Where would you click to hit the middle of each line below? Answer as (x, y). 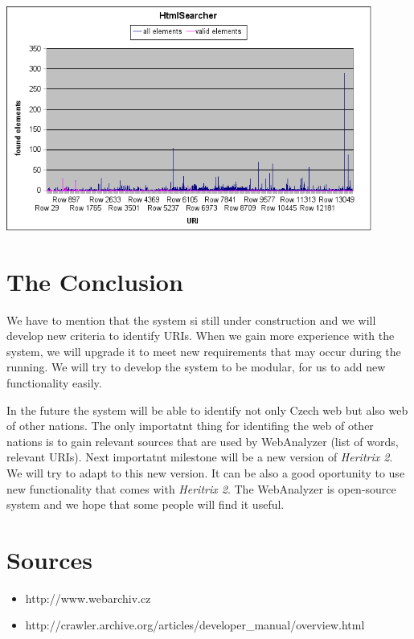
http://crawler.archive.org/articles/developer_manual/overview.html (195, 625)
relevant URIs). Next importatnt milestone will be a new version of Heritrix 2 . (200, 457)
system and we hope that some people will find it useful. (146, 504)
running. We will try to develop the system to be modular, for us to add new (196, 367)
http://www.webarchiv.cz (88, 598)
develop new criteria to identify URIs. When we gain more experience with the (201, 336)
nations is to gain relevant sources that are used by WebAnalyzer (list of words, (203, 441)
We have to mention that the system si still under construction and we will (191, 319)
